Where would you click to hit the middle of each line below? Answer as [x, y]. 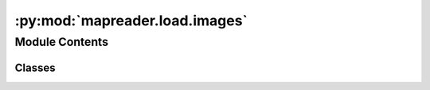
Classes [35, 67]
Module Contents [62, 42]
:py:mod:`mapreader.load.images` [131, 21]
